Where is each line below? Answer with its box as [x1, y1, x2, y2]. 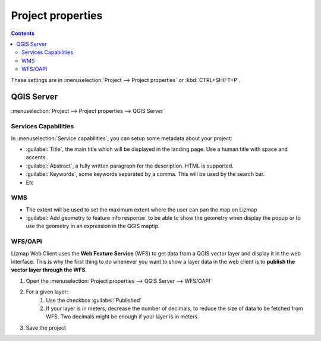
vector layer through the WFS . [11, 266, 87, 273]
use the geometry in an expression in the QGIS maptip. [26, 223, 160, 230]
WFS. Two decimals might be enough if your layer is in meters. [46, 313, 199, 320]
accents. [26, 154, 48, 161]
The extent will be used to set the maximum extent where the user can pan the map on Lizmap [26, 206, 257, 213]
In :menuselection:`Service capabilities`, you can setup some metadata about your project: [11, 134, 233, 142]
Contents [11, 30, 35, 37]
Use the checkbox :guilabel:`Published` [46, 296, 142, 304]
